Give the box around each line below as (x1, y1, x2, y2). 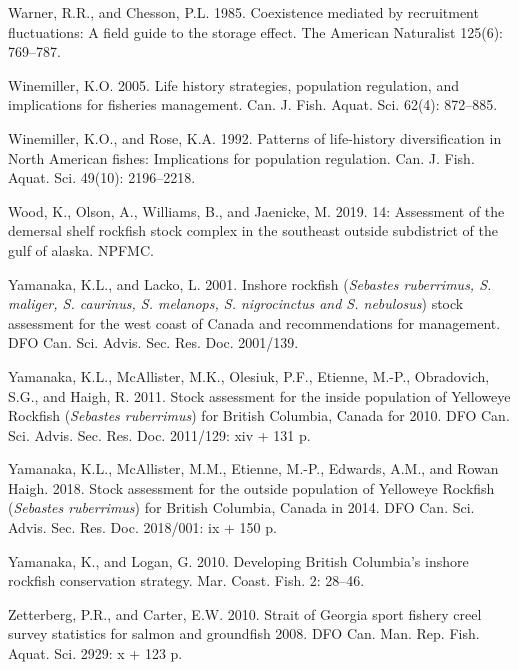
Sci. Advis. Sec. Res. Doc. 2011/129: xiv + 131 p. (8, 424, 311, 445)
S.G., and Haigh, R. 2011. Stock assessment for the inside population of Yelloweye (8, 385, 511, 406)
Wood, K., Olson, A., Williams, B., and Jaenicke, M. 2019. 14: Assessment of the (8, 200, 505, 221)
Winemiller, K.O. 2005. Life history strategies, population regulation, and (8, 74, 459, 95)
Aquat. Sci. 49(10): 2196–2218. (8, 167, 196, 188)
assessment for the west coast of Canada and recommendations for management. (8, 312, 501, 333)
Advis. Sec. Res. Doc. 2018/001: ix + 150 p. (8, 517, 277, 538)
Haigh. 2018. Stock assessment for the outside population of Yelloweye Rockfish (8, 477, 495, 498)
